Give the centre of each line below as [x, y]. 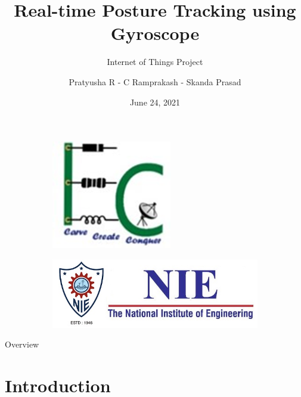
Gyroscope [155, 33]
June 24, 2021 [155, 102]
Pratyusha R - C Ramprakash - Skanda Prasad [155, 81]
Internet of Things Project [155, 62]
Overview [22, 344]
